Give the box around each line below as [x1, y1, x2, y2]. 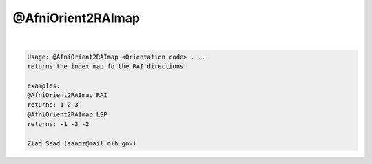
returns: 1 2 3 [27, 101, 79, 109]
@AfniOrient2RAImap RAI [27, 92, 108, 99]
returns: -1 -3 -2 [27, 121, 90, 128]
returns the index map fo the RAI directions [27, 62, 184, 70]
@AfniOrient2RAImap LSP [27, 110, 108, 119]
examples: [27, 81, 61, 90]
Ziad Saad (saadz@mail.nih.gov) [27, 140, 137, 147]
